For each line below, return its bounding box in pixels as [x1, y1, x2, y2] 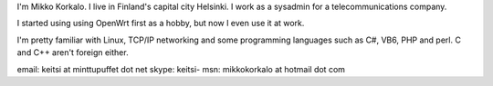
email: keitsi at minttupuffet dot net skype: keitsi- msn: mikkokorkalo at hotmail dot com [16, 63, 346, 74]
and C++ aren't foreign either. [16, 47, 129, 58]
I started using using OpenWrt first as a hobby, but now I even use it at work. [16, 18, 305, 29]
